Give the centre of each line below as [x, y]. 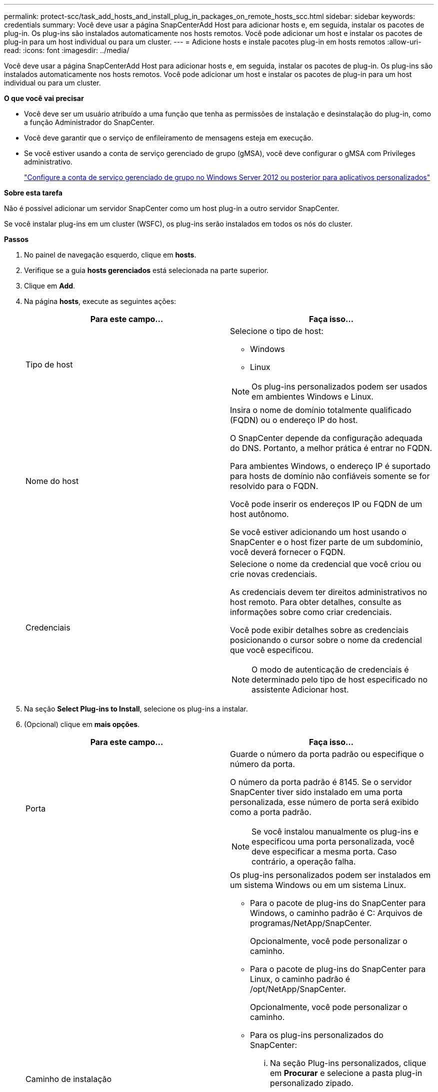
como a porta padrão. [271, 812]
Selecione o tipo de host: [277, 331]
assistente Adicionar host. [300, 689]
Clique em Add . [50, 286]
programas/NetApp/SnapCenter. [311, 923]
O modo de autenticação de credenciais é [330, 669]
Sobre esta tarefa [33, 193]
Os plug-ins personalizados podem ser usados [339, 386]
